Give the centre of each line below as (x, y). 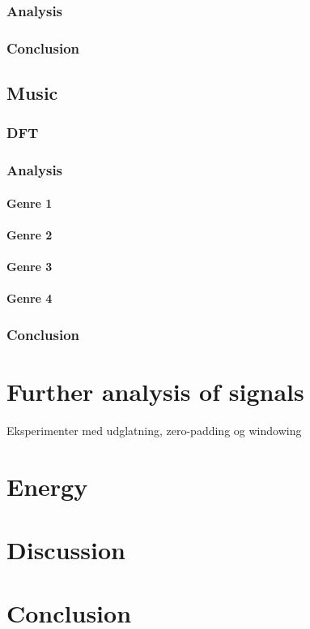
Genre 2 (30, 234)
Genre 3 (30, 267)
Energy (47, 486)
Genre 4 (30, 298)
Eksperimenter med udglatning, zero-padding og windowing (154, 430)
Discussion (66, 550)
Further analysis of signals (155, 391)
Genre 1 (30, 202)
